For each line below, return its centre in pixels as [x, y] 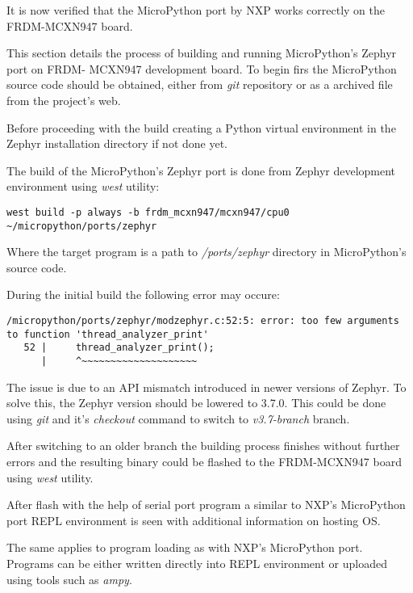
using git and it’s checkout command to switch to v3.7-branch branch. [178, 418]
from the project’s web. [64, 100]
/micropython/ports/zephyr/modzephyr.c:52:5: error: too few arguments [203, 321]
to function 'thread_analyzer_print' [108, 334]
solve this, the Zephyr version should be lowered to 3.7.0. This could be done [196, 403]
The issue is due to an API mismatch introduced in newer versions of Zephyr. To [206, 387]
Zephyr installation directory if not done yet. [117, 143]
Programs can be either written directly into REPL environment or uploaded [197, 563]
